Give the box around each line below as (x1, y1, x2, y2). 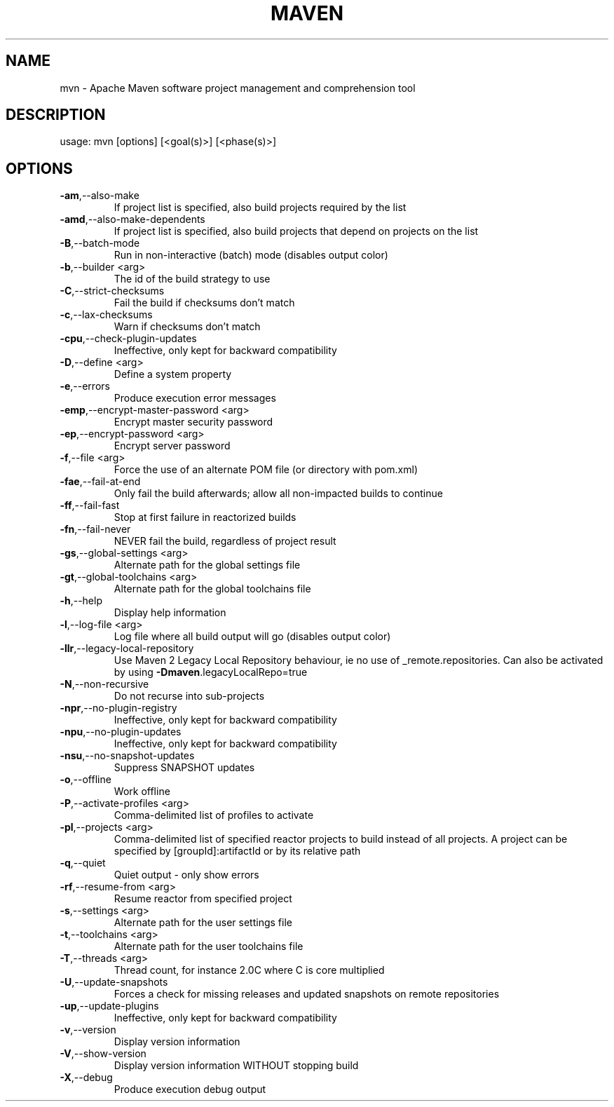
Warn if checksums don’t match (114, 320, 261, 333)
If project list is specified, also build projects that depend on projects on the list (114, 225, 479, 238)
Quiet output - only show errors (114, 869, 259, 881)
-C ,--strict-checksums (60, 285, 165, 297)
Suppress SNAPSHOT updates (114, 761, 255, 774)
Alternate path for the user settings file (114, 916, 292, 929)
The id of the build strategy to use (114, 273, 271, 285)
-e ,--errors (60, 380, 110, 393)
